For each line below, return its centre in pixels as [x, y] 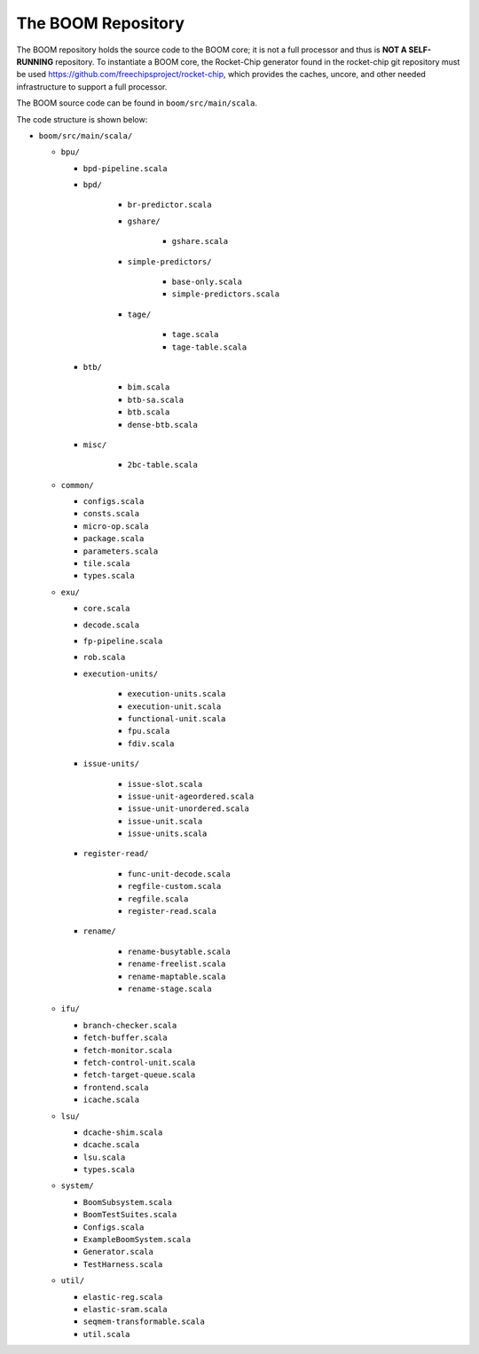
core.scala [106, 609]
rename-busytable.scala [179, 951]
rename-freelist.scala [177, 964]
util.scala [106, 1334]
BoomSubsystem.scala [128, 1202]
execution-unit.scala [174, 706]
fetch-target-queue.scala [139, 1075]
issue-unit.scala [165, 821]
